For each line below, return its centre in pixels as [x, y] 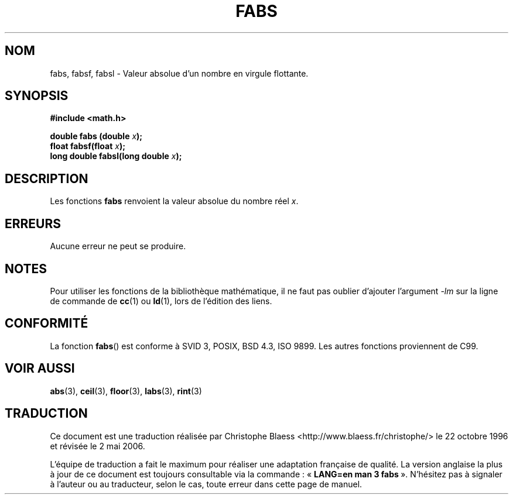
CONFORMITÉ [47, 324]
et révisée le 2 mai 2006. [98, 446]
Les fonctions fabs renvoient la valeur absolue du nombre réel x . [174, 201]
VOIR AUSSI [40, 369]
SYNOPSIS [37, 96]
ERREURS [33, 223]
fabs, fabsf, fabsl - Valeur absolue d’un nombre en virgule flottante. [179, 73]
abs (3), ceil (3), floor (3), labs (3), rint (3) [126, 391]
